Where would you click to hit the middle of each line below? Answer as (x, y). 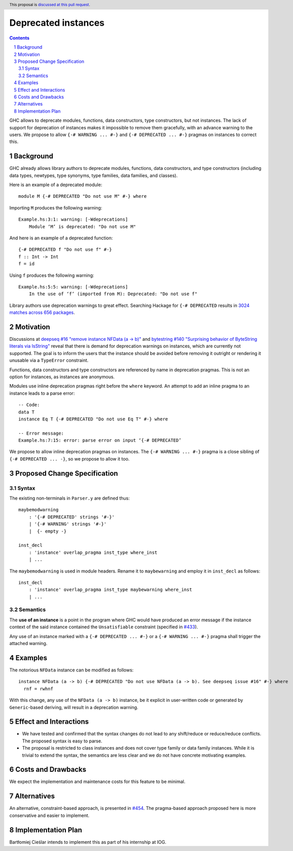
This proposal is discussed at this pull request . (50, 5)
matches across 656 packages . (42, 312)
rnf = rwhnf (38, 689)
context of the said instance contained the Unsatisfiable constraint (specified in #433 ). (104, 627)
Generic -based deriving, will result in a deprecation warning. (74, 707)
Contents (20, 38)
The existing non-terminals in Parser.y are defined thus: (70, 498)
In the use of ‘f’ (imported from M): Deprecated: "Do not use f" (113, 294)
